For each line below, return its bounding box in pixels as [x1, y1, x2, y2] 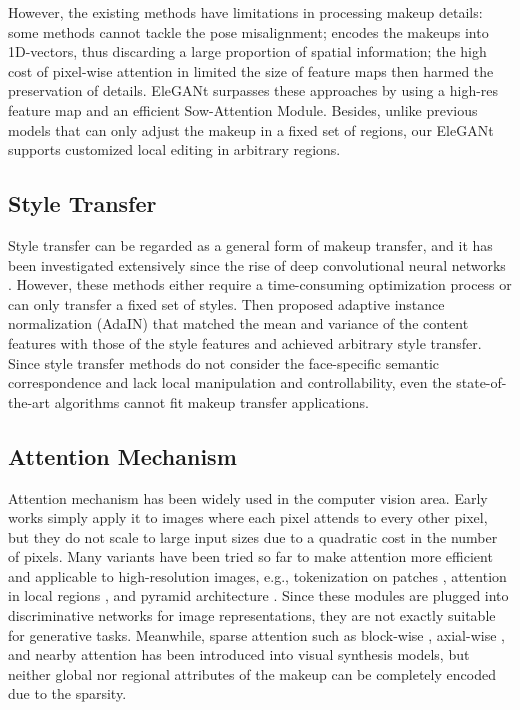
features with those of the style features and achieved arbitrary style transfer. [8, 332, 482, 353]
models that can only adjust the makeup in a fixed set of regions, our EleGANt [8, 119, 494, 140]
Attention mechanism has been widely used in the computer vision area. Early [8, 487, 488, 508]
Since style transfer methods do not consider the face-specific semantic [8, 352, 440, 373]
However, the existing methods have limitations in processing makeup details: [8, 2, 483, 22]
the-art [8, 391, 51, 412]
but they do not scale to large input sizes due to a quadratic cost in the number [8, 526, 498, 547]
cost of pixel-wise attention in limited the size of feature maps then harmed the [8, 60, 494, 81]
